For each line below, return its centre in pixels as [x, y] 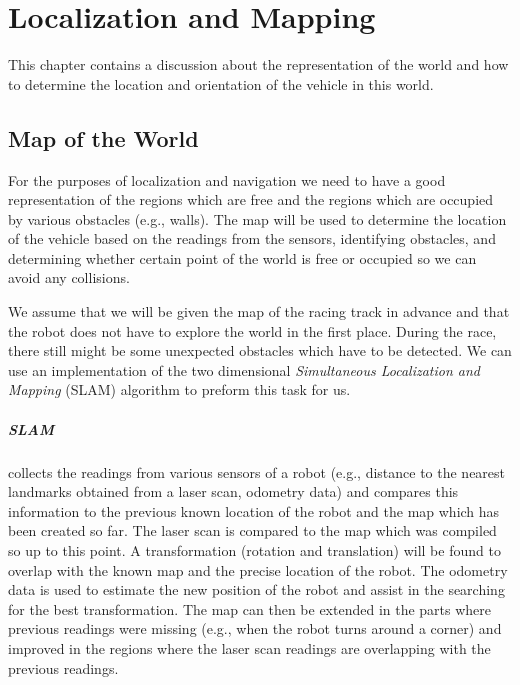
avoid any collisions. [69, 277]
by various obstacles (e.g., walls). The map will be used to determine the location [257, 218]
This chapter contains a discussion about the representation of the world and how [258, 64]
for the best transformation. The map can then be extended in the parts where [250, 608]
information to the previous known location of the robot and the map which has [254, 510]
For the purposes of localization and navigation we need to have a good [227, 179]
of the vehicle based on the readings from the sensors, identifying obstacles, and [252, 238]
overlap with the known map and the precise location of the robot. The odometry [258, 569]
